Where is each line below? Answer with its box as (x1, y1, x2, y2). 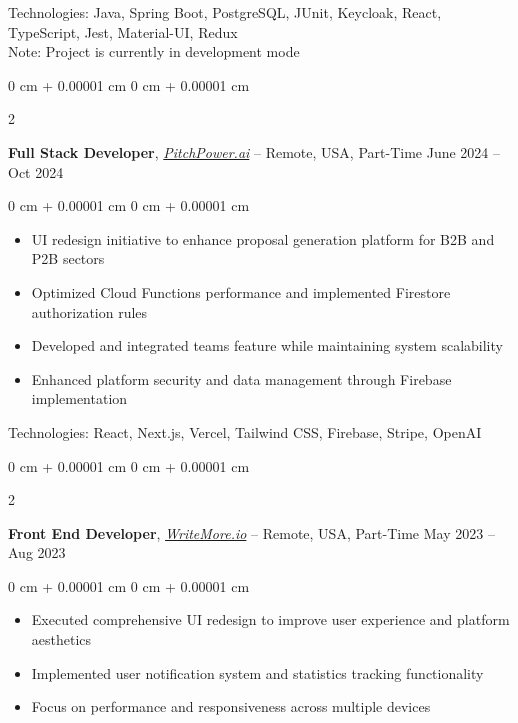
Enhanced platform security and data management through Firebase (31, 368, 452, 389)
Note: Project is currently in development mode (8, 41, 300, 62)
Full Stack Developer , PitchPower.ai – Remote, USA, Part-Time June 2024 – (8, 141, 501, 162)
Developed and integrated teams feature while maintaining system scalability (31, 335, 503, 356)
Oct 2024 (8, 161, 64, 182)
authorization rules (31, 301, 148, 322)
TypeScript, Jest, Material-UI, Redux (8, 21, 238, 42)
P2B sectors (31, 248, 105, 269)
